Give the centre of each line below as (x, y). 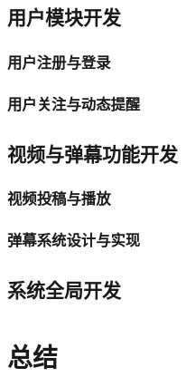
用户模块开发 (64, 17)
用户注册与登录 (59, 61)
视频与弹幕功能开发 (93, 153)
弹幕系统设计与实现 (74, 240)
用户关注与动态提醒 (74, 103)
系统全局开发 (64, 290)
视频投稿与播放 (59, 198)
